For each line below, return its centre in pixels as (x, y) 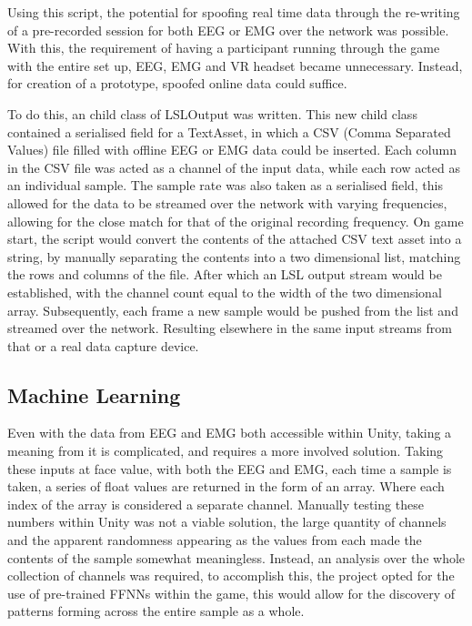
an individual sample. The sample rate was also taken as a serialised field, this (225, 185)
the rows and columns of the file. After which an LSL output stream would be (225, 274)
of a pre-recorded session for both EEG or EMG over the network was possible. (228, 30)
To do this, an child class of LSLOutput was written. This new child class (212, 113)
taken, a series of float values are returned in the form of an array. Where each (226, 486)
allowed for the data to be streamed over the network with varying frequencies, (227, 202)
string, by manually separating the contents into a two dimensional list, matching (234, 256)
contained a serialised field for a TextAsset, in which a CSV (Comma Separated (229, 131)
